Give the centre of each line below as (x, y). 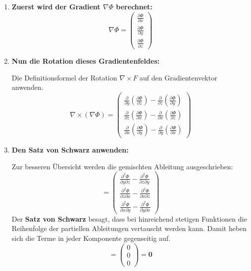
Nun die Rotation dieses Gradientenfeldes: (86, 61)
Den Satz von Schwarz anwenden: (70, 150)
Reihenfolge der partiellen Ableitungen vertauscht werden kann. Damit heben (129, 228)
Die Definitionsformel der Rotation (64, 77)
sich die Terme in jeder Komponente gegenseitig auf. (91, 238)
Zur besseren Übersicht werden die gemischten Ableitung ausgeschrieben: (122, 166)
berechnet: (134, 6)
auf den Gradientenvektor (178, 77)
